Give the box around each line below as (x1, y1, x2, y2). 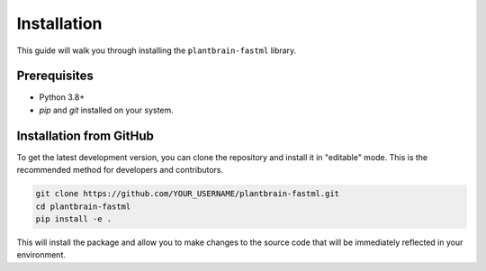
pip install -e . (35, 213, 112, 224)
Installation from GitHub (16, 128, 155, 143)
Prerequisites (16, 68, 94, 84)
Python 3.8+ (39, 92, 85, 103)
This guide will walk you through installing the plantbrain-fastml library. (16, 45, 297, 56)
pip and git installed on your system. (39, 104, 175, 115)
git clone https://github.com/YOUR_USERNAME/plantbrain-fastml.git (35, 189, 340, 199)
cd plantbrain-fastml (35, 201, 131, 212)
